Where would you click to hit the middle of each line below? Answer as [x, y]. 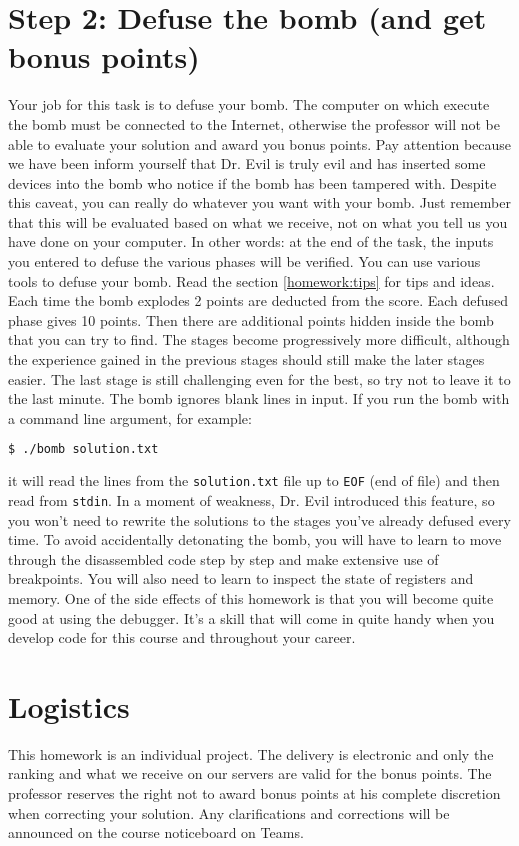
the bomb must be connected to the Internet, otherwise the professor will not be [254, 123]
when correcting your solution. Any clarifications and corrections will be [229, 812]
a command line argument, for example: [130, 417]
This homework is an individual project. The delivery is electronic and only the [251, 753]
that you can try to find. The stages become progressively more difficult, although [259, 339]
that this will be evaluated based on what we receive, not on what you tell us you [258, 221]
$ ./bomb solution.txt [83, 449]
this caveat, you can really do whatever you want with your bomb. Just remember [259, 202]
